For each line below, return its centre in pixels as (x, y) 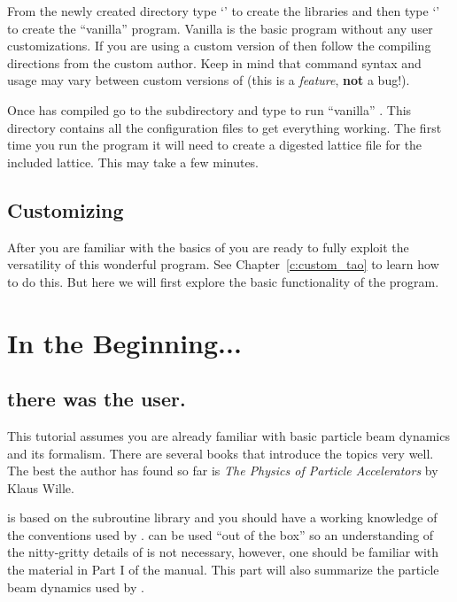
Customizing (66, 209)
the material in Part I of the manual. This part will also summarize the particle (223, 570)
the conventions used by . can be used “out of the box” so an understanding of (221, 534)
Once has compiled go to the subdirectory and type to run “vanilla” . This (209, 109)
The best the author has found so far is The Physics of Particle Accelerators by (223, 471)
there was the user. (97, 399)
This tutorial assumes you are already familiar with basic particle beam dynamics (228, 435)
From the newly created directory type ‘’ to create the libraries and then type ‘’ (224, 11)
